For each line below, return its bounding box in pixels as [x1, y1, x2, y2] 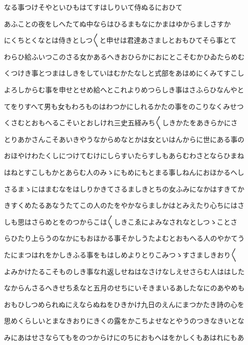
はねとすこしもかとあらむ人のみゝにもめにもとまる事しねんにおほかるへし [4, 167, 245, 177]
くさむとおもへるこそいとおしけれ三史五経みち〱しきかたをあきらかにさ [4, 117, 238, 128]
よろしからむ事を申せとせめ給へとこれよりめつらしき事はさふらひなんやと [4, 84, 245, 94]
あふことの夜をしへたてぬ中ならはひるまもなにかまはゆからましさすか [4, 18, 231, 29]
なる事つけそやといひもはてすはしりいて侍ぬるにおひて [4, 2, 183, 12]
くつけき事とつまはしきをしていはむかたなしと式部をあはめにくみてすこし [4, 68, 245, 78]
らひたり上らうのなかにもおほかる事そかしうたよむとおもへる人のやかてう [4, 233, 245, 243]
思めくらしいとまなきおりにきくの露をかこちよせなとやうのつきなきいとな [4, 316, 245, 326]
